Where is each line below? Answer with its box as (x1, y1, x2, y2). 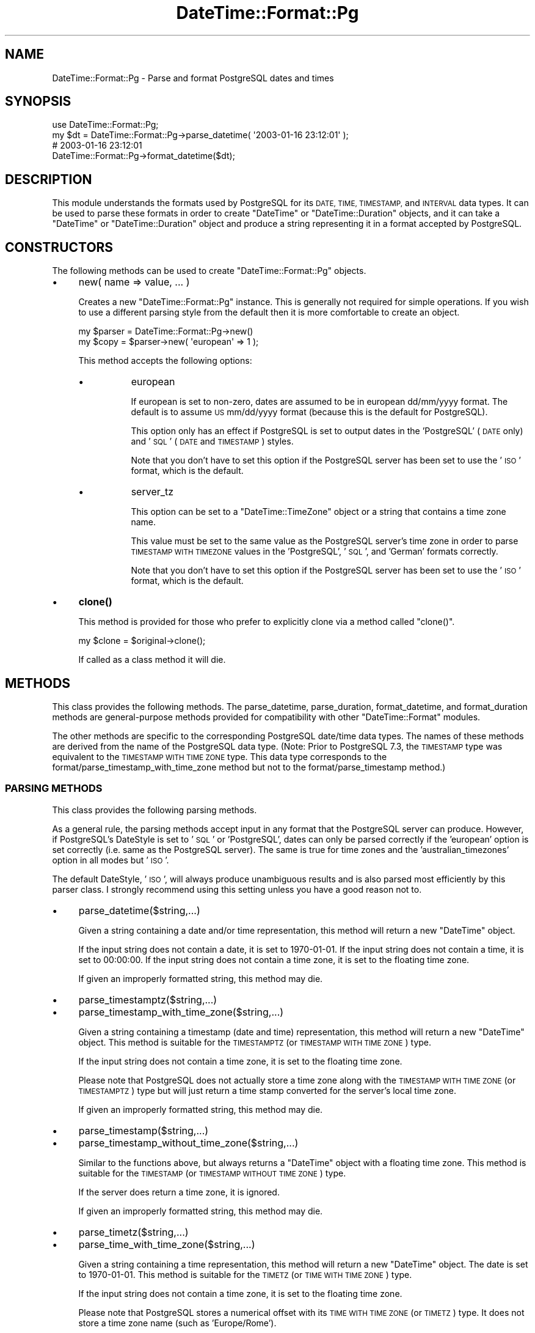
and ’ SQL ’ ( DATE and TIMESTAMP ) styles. (131, 436, 294, 447)
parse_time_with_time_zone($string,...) (78, 1238, 255, 1250)
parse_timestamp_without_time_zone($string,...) (78, 1136, 299, 1149)
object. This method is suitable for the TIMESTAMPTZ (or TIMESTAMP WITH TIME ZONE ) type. (78, 1036, 432, 1047)
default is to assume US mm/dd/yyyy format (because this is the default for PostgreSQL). (131, 407, 488, 418)
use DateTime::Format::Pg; (52, 119, 159, 130)
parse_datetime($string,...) (78, 904, 200, 917)
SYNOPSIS (5, 94, 71, 109)
